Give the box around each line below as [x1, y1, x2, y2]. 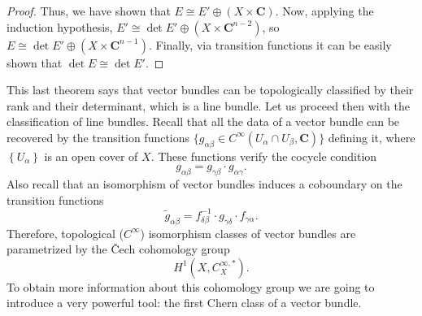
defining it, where [328, 128, 415, 145]
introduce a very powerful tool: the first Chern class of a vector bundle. [7, 294, 362, 311]
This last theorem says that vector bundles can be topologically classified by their [7, 81, 414, 98]
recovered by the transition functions [7, 128, 190, 145]
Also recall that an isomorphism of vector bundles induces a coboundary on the [7, 175, 402, 193]
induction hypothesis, [7, 18, 113, 35]
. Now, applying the [275, 2, 374, 19]
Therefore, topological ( [7, 224, 124, 241]
